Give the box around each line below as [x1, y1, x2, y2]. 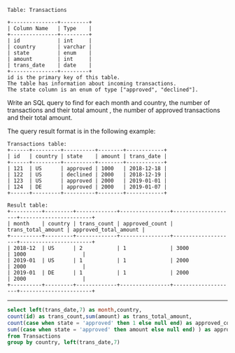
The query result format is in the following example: [7, 127, 156, 135]
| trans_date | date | [7, 62, 92, 69]
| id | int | [7, 37, 92, 44]
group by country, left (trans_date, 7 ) [7, 339, 120, 346]
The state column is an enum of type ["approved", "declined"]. [7, 86, 199, 93]
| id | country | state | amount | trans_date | [7, 153, 168, 160]
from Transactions [7, 333, 61, 340]
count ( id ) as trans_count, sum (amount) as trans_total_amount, [7, 312, 192, 320]
